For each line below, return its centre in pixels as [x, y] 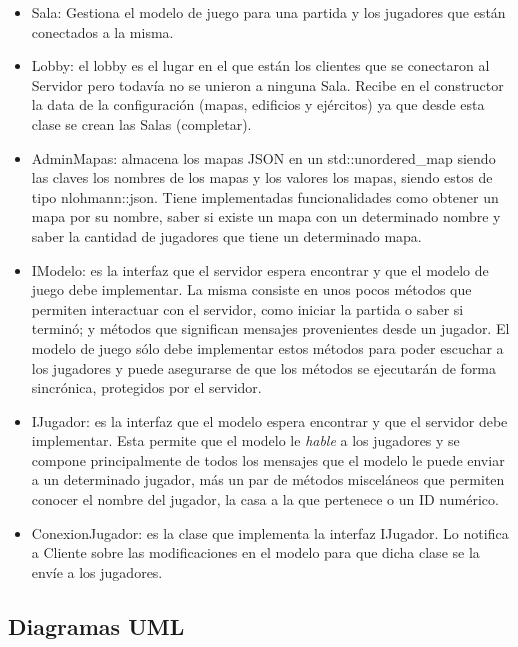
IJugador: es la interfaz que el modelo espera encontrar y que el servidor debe [269, 420]
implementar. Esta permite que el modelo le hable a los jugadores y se [245, 440]
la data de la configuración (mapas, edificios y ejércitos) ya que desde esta [258, 104]
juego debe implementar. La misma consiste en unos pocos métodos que [251, 289]
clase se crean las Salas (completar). [141, 123]
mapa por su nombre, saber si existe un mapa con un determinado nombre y [266, 216]
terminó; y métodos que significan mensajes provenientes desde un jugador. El [270, 328]
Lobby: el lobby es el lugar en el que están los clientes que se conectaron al [260, 65]
